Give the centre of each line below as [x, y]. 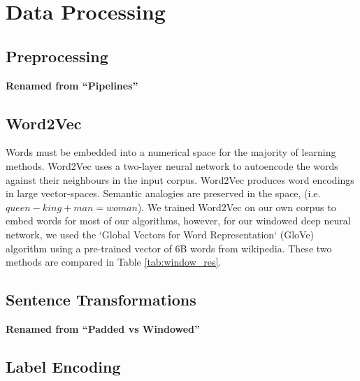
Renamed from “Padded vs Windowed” [103, 328]
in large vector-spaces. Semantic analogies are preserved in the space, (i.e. [163, 193]
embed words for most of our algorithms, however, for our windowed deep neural [178, 221]
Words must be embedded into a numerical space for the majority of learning [171, 152]
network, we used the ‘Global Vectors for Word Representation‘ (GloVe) [160, 234]
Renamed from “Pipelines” [72, 85]
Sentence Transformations [101, 300]
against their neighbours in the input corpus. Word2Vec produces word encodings [180, 179]
